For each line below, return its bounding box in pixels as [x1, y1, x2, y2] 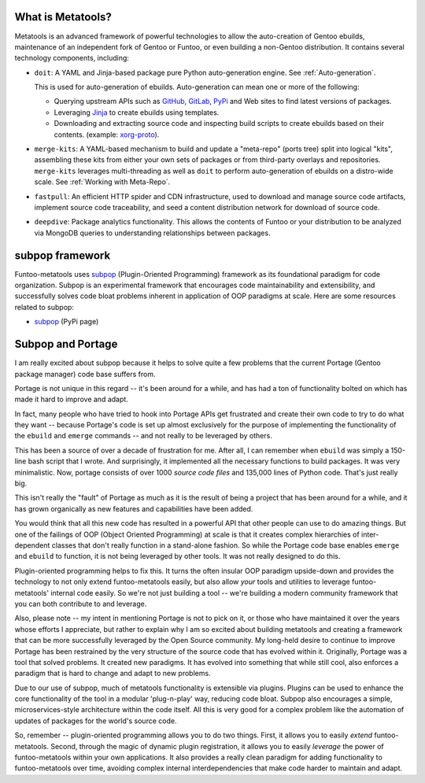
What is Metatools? [14, 10, 112, 24]
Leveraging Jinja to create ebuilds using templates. [54, 107, 220, 117]
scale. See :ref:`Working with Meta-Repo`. [34, 177, 171, 187]
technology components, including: [14, 54, 130, 63]
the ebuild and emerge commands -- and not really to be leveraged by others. [14, 431, 273, 441]
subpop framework [14, 249, 111, 262]
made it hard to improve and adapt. [14, 394, 129, 404]
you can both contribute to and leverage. [14, 599, 147, 608]
